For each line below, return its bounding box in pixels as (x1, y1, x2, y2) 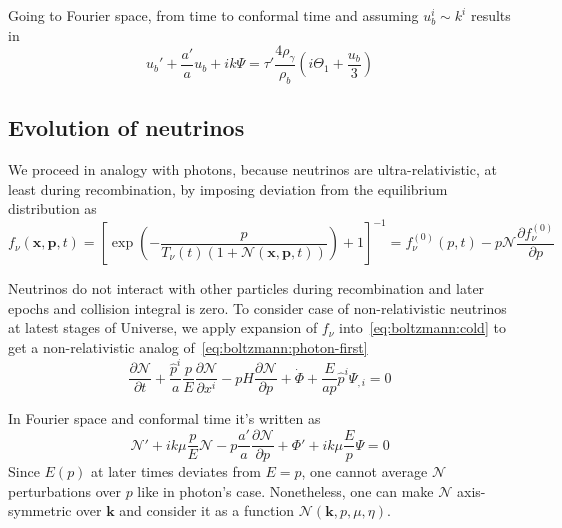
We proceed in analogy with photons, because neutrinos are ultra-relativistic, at (8, 159, 497, 180)
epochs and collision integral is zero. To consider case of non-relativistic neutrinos (8, 297, 507, 318)
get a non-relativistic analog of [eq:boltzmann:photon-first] (8, 337, 368, 358)
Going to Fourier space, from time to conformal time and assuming (8, 5, 419, 25)
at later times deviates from (91, 461, 261, 482)
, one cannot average (301, 461, 428, 482)
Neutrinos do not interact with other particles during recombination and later (8, 278, 485, 299)
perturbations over (8, 480, 121, 501)
